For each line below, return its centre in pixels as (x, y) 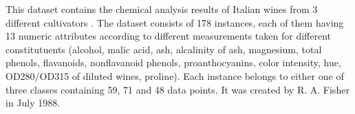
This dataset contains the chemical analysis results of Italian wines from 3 (162, 9)
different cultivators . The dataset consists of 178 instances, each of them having (175, 22)
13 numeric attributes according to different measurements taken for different (168, 36)
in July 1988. (33, 103)
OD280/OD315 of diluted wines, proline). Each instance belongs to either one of (175, 75)
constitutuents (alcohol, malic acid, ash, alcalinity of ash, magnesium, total (164, 49)
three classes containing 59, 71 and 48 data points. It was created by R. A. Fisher (177, 89)
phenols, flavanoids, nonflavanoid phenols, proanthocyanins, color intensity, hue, (173, 62)
